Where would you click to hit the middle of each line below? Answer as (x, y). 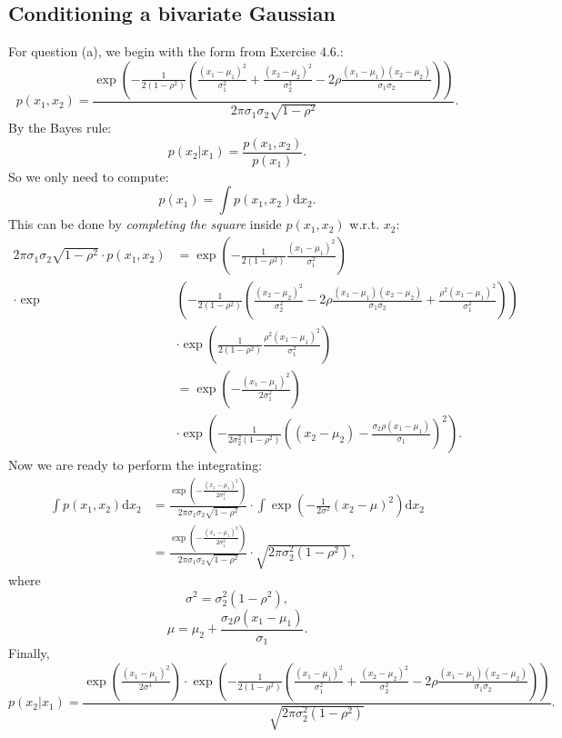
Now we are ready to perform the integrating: (135, 465)
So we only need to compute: (89, 176)
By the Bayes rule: (60, 128)
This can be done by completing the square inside (145, 224)
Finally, (29, 653)
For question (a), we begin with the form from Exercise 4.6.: (176, 51)
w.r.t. (365, 224)
